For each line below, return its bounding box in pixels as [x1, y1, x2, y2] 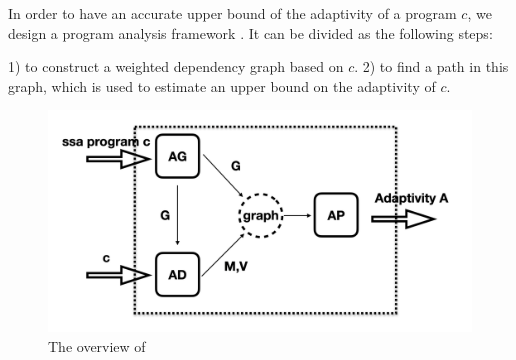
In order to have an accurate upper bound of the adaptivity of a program [8, 3, 457, 23]
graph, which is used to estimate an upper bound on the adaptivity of [8, 75, 436, 96]
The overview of [48, 335, 146, 356]
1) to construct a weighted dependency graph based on [8, 56, 344, 77]
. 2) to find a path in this [354, 56, 509, 77]
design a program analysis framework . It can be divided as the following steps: [8, 22, 493, 43]
